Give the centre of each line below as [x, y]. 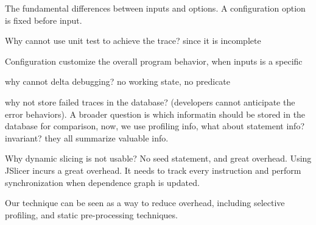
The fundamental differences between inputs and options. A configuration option [155, 8]
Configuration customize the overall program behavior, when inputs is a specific [154, 61]
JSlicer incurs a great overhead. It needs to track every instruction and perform [153, 170]
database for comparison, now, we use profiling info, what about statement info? [155, 126]
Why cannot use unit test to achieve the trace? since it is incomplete [133, 41]
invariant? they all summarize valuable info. [87, 137]
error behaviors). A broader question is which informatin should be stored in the [155, 114]
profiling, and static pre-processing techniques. [91, 214]
